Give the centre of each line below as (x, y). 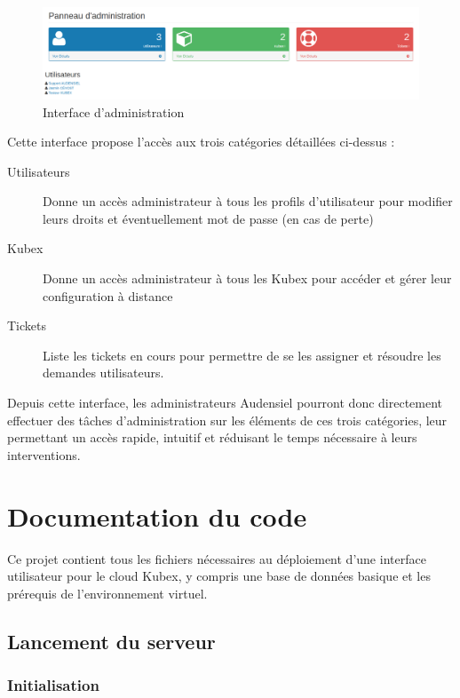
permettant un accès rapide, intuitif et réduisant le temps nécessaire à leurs (212, 437)
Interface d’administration (114, 111)
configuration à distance (108, 295)
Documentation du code (157, 516)
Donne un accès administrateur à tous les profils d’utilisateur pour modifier (248, 201)
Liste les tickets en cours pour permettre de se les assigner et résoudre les (242, 355)
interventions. (44, 454)
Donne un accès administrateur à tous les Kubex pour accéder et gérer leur (247, 278)
